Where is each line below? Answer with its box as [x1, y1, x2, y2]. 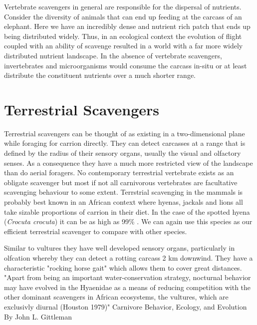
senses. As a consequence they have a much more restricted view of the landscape [4, 157, 253, 168]
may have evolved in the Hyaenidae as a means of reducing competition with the [4, 282, 251, 292]
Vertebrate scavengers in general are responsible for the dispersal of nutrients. [4, 1, 242, 11]
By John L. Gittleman [4, 311, 72, 322]
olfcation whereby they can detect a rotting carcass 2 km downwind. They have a [4, 253, 253, 263]
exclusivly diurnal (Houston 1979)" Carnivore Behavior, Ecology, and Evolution [4, 301, 247, 312]
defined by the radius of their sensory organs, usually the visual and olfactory [4, 148, 241, 158]
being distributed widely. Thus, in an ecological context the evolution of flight [4, 30, 242, 41]
